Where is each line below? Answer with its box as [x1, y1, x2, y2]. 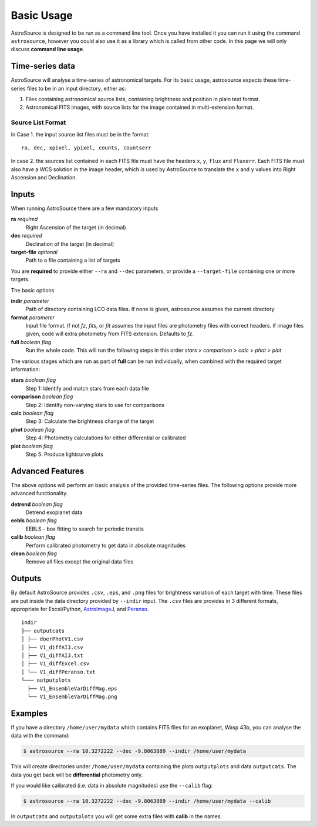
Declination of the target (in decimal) [25, 240, 114, 247]
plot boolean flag [11, 442, 53, 449]
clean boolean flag [11, 550, 57, 557]
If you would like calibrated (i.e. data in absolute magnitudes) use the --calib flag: [11, 782, 213, 789]
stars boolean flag [11, 376, 56, 384]
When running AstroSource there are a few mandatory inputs [11, 205, 158, 212]
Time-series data [11, 61, 76, 71]
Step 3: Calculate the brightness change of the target [25, 418, 154, 425]
